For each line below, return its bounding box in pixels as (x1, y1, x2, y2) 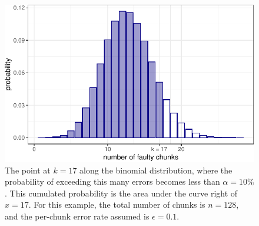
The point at (5, 163, 51, 176)
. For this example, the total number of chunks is (28, 198, 205, 211)
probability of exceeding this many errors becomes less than (5, 175, 220, 188)
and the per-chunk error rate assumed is (5, 209, 150, 222)
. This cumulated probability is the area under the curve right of (5, 186, 238, 199)
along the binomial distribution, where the (79, 163, 233, 176)
